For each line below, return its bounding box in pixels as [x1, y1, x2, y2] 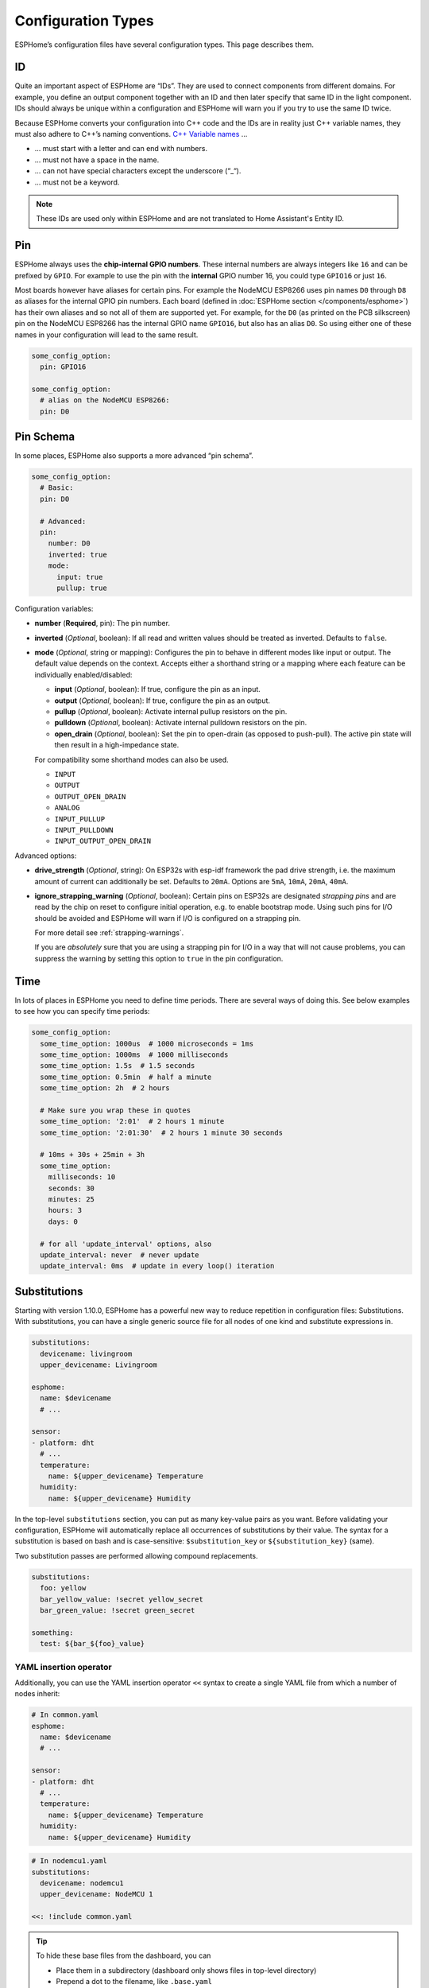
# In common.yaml [31, 1710, 99, 1719]
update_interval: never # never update [40, 1250, 199, 1260]
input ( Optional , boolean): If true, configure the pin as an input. [54, 685, 261, 694]
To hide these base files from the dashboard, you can [36, 1951, 211, 1960]
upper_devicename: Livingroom [40, 1361, 158, 1369]
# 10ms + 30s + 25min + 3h [40, 1150, 145, 1159]
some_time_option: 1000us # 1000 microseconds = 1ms [40, 1039, 254, 1048]
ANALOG [54, 803, 80, 813]
